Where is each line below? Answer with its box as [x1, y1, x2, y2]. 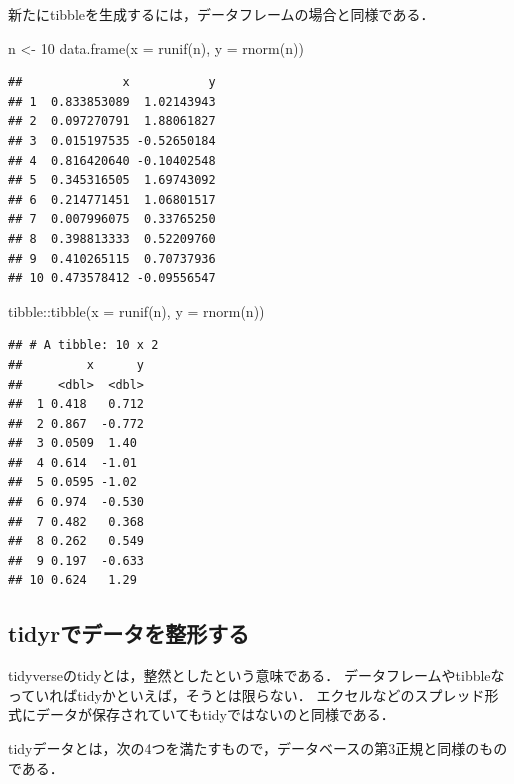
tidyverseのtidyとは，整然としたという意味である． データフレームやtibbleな [8, 665, 505, 686]
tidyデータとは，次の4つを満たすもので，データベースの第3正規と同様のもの [8, 738, 508, 759]
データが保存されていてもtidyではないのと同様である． [35, 704, 395, 725]
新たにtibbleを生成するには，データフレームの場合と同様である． [8, 4, 435, 24]
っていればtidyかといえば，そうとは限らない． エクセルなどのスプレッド [8, 684, 485, 705]
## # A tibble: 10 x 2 [8, 338, 159, 353]
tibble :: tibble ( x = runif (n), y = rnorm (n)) [8, 300, 265, 321]
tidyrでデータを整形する [8, 618, 250, 649]
